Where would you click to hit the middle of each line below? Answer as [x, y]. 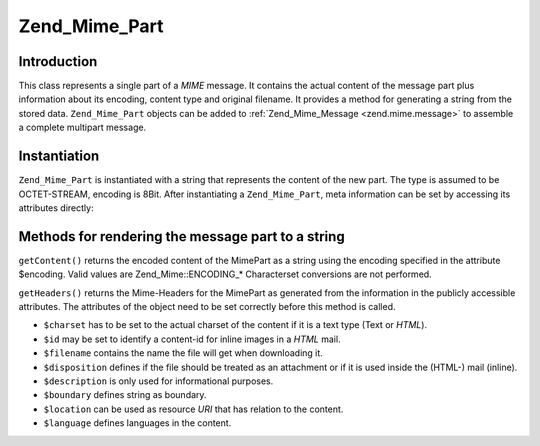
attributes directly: [56, 207]
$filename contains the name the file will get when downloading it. [183, 353]
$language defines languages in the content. [137, 423]
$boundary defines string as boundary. [125, 395]
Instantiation [59, 156]
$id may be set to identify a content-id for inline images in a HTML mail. [192, 339]
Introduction [58, 61]
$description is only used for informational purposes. [158, 381]
